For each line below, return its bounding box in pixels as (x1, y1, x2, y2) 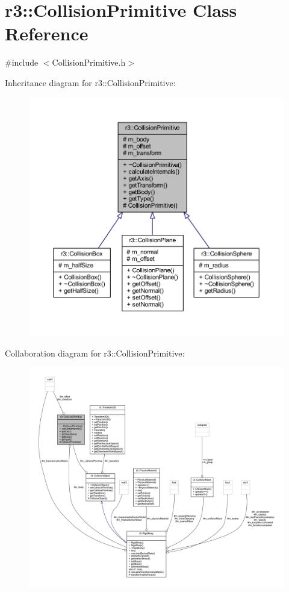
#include (5, 56, 39, 69)
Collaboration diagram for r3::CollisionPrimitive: (5, 346, 185, 359)
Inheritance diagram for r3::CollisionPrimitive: (5, 76, 176, 89)
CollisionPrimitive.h (52, 56, 126, 69)
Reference (5, 21, 89, 46)
